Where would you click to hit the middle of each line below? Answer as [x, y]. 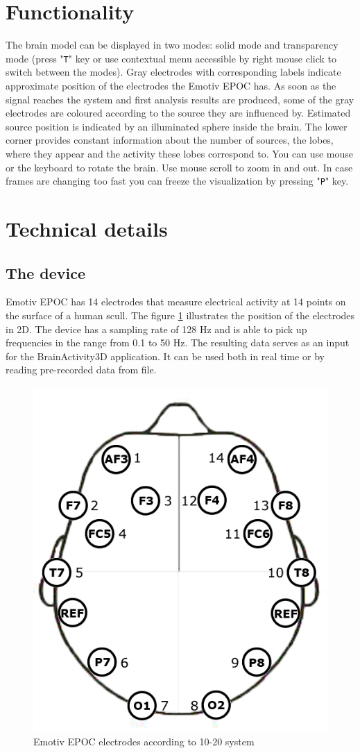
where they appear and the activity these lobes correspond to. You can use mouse [180, 153]
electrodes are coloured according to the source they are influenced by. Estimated [178, 113]
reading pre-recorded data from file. [81, 370]
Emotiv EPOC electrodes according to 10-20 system [144, 742]
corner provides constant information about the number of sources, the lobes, [170, 140]
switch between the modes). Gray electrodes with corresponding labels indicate [173, 72]
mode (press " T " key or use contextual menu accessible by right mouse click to [171, 58]
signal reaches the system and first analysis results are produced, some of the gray [180, 99]
